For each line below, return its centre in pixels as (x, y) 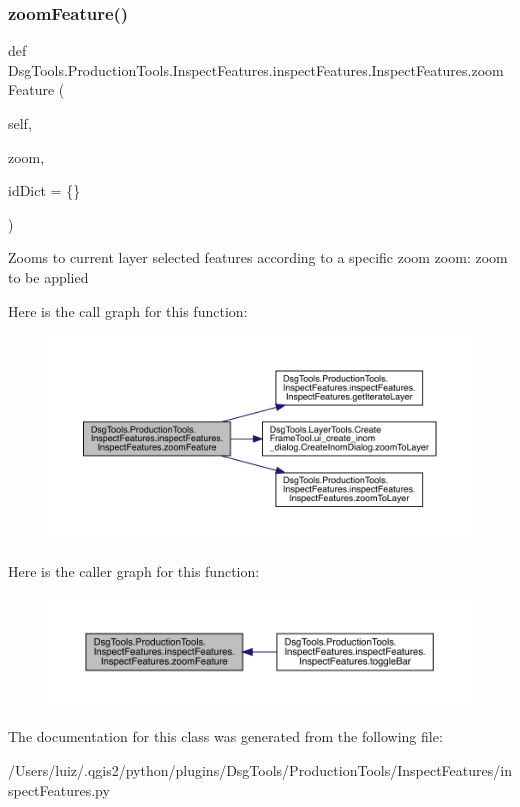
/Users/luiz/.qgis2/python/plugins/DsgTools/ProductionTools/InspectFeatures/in (260, 769)
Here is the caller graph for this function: (134, 570)
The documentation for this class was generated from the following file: (225, 736)
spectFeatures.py (59, 789)
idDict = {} (44, 190)
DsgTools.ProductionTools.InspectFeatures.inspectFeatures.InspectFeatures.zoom (256, 69)
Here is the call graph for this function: (128, 310)
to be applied (48, 276)
